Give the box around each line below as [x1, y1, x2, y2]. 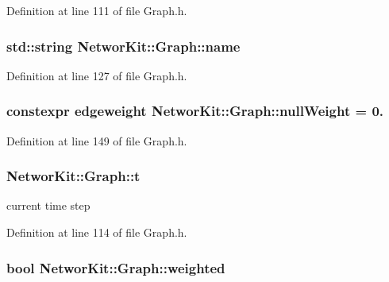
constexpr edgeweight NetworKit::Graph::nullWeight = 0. [6, 101, 384, 121]
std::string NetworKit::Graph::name [6, 36, 241, 56]
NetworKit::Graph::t [6, 166, 141, 186]
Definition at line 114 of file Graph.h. [6, 224, 187, 241]
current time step [6, 197, 91, 214]
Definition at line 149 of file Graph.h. [6, 132, 187, 149]
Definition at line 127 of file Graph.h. [6, 67, 187, 83]
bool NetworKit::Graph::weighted [6, 257, 225, 277]
